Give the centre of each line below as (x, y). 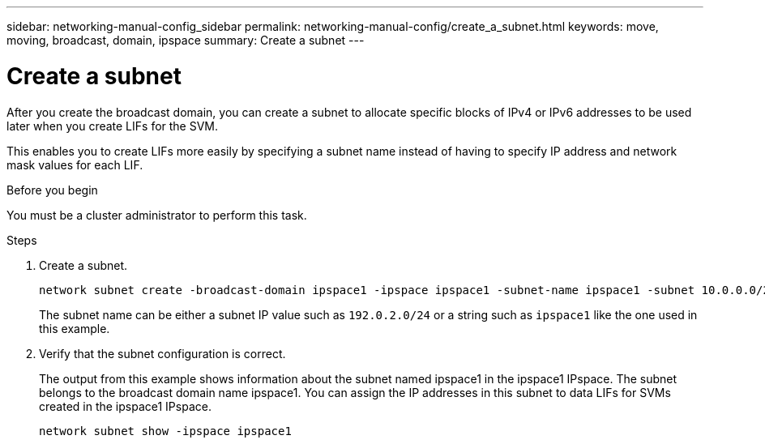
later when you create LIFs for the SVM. (113, 126)
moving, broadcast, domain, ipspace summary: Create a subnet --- (186, 40)
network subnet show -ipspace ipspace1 (165, 431)
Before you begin (52, 190)
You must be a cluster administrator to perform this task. (157, 215)
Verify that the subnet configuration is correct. (162, 353)
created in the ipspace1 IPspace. (125, 406)
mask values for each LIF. (75, 164)
